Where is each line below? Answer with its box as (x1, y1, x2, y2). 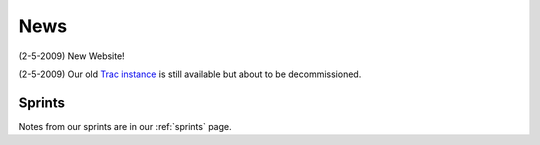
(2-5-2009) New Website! (18, 50, 125, 62)
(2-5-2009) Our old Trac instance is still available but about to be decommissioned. (18, 68, 362, 80)
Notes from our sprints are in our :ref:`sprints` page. (18, 120, 232, 132)
